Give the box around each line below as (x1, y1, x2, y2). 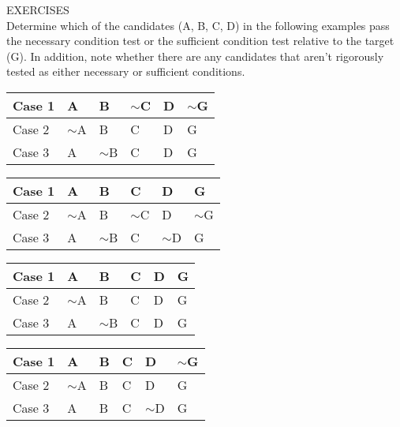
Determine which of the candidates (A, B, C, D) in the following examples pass (6, 17, 390, 33)
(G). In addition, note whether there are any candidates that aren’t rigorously (6, 47, 384, 64)
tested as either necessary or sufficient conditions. (6, 63, 245, 80)
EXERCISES (6, 2, 69, 17)
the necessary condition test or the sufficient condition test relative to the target (6, 32, 394, 49)
